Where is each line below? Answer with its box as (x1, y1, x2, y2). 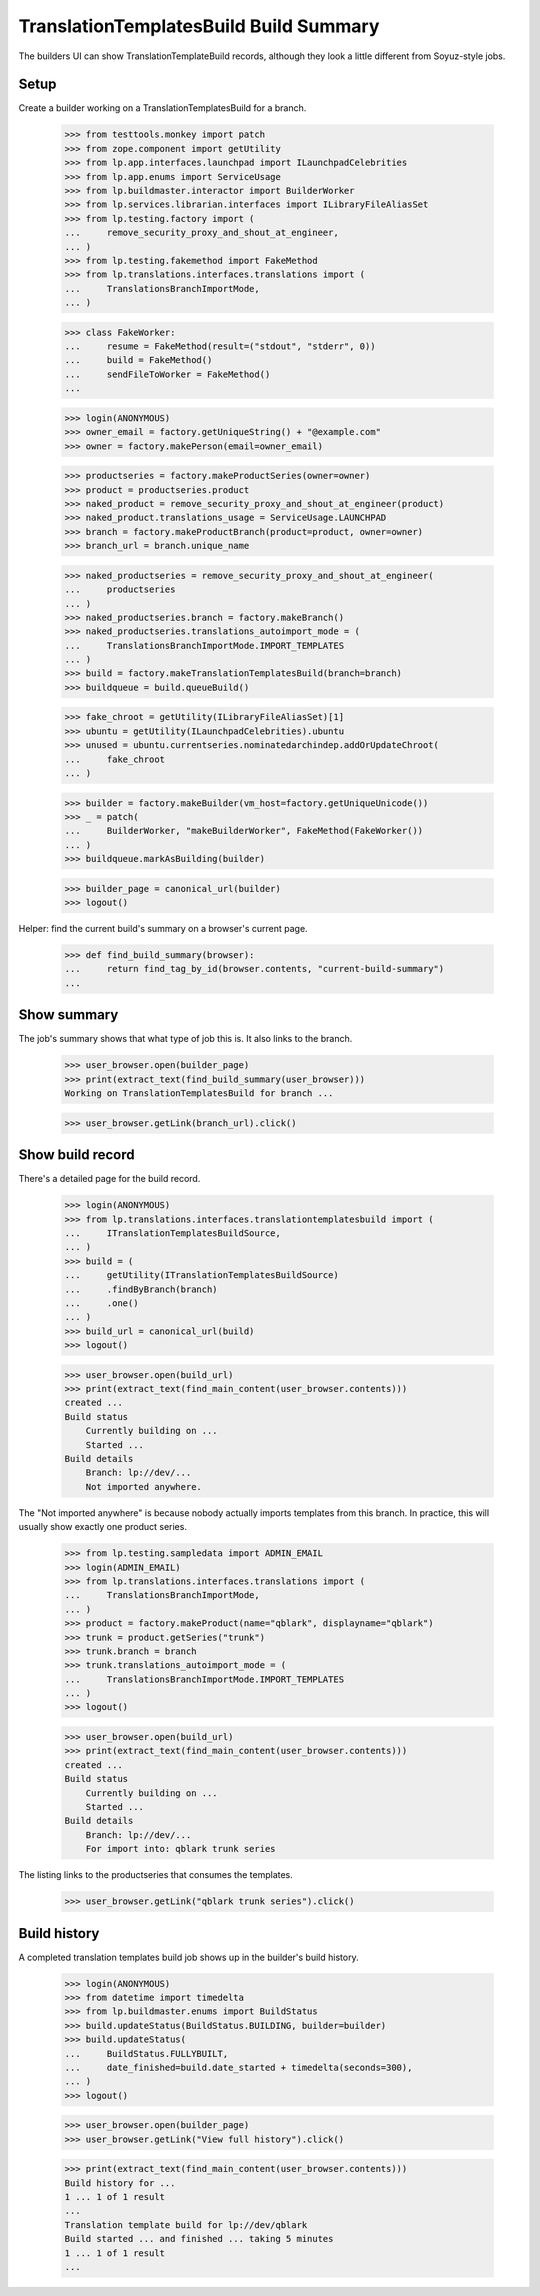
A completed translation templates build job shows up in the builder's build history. (18, 1951, 359, 1963)
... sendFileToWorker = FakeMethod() (64, 368, 271, 380)
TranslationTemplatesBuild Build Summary (18, 15, 380, 37)
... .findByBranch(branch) (64, 1283, 219, 1295)
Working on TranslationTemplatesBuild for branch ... (64, 1088, 334, 1099)
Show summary (18, 1006, 119, 1024)
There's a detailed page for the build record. (18, 1173, 201, 1185)
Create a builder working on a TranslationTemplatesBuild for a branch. (18, 102, 307, 114)
